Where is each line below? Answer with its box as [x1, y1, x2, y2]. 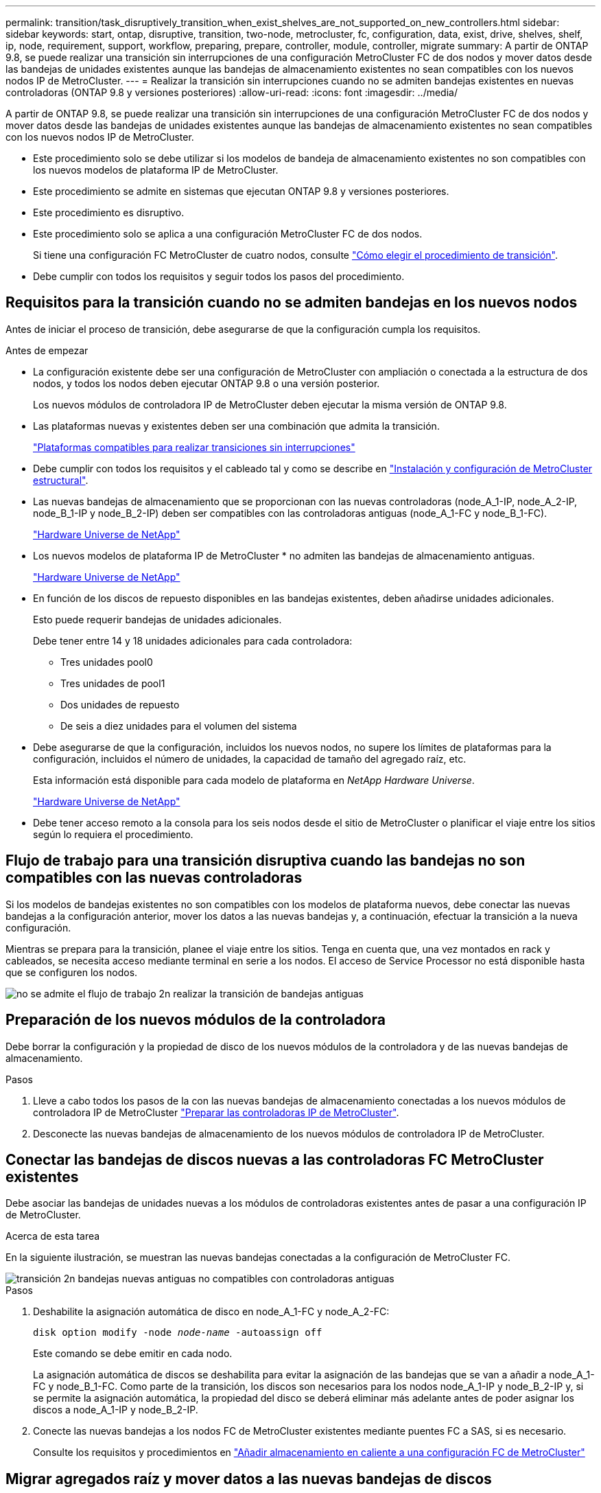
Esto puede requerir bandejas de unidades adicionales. [33, 613, 282, 625]
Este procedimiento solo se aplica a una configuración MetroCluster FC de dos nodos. [33, 228, 423, 240]
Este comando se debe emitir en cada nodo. [33, 1347, 233, 1360]
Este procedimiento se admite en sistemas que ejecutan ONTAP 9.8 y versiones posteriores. [33, 185, 449, 197]
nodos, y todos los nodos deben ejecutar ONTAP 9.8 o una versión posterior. [33, 377, 380, 389]
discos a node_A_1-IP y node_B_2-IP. [33, 1404, 198, 1416]
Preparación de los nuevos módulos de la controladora [5, 1011, 386, 1029]
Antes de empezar [5, 344, 89, 356]
